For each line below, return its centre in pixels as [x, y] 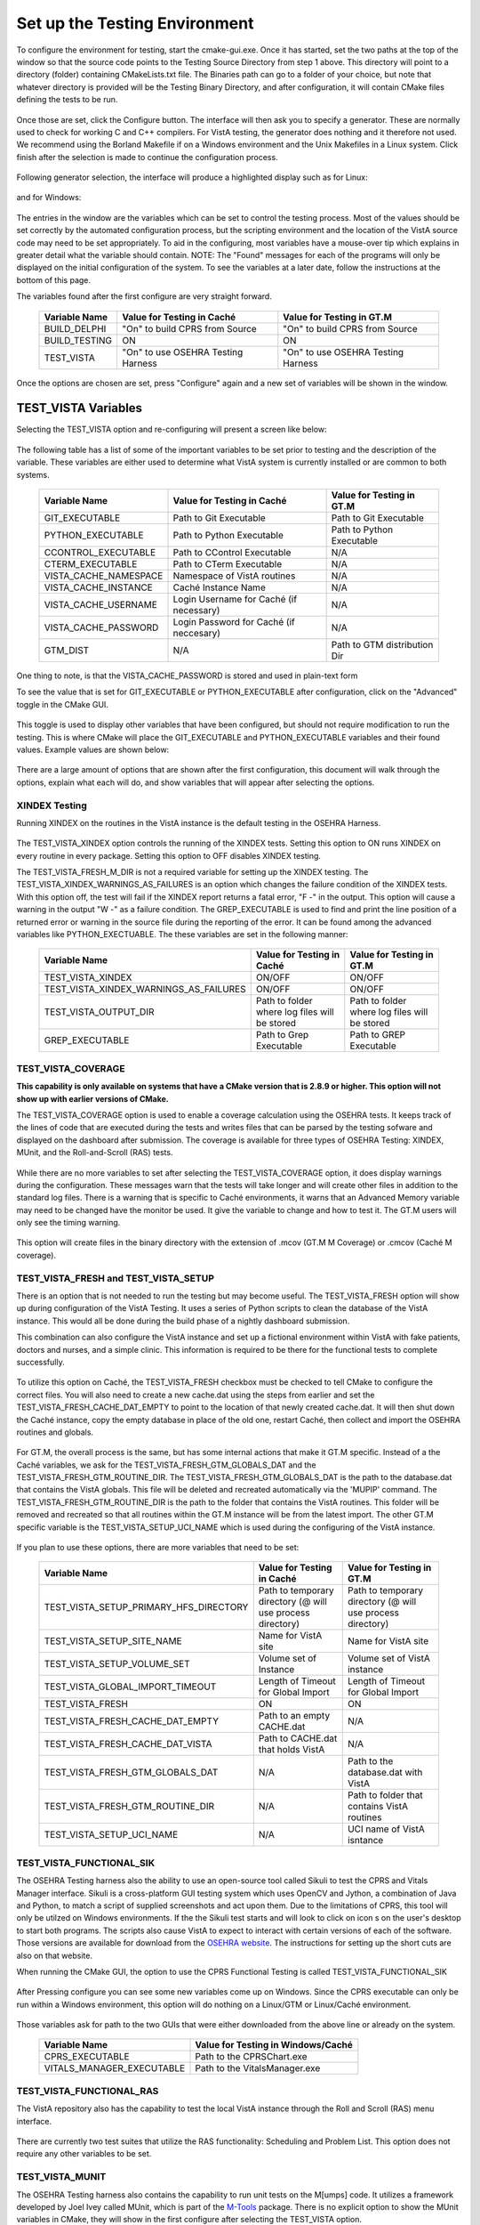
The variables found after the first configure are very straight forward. [144, 296]
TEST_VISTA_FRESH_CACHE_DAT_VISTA [128, 1744]
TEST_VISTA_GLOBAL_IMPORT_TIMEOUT [130, 1687]
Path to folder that [385, 1795]
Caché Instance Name [219, 587]
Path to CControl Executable [232, 553]
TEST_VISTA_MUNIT [61, 2177]
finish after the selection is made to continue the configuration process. [148, 157]
